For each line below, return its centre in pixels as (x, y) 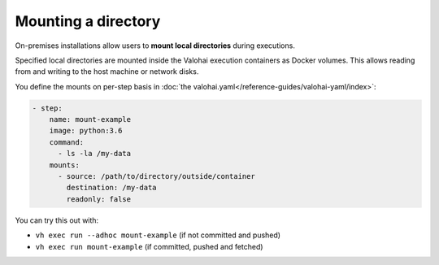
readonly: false (99, 199)
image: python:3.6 (86, 131)
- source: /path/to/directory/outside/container (156, 176)
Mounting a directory (88, 21)
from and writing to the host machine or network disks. (107, 72)
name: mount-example (90, 119)
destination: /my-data (112, 188)
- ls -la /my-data (95, 154)
